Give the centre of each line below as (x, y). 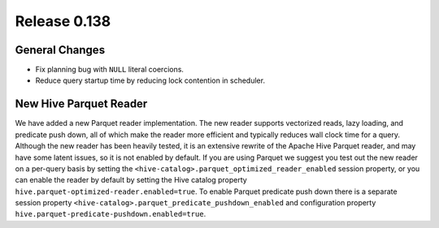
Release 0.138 (63, 21)
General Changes (60, 50)
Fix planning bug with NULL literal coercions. (110, 70)
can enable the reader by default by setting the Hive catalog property (131, 180)
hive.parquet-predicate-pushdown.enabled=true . (111, 214)
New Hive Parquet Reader (81, 104)
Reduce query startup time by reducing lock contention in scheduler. (150, 80)
